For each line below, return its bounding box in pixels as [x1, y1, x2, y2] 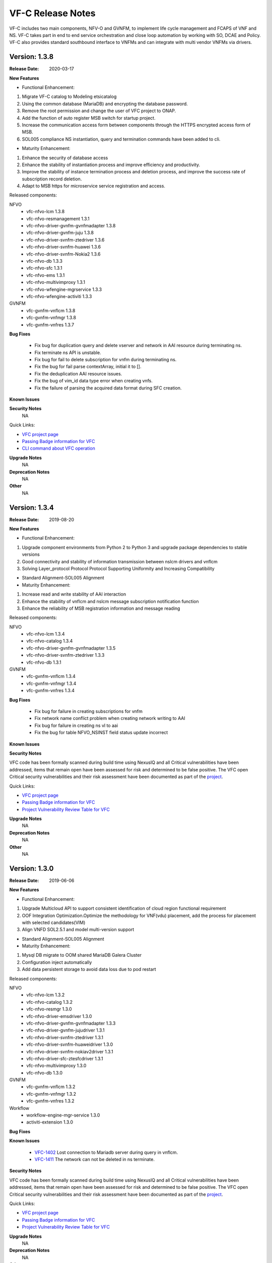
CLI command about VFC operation [22, 445, 96, 452]
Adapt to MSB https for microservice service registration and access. [22, 183, 166, 189]
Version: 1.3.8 [9, 53, 54, 61]
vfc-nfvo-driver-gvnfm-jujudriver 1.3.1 [26, 1027, 105, 1033]
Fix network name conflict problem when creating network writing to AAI [34, 715, 186, 721]
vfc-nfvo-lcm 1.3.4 [26, 631, 65, 637]
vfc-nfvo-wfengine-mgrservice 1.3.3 [26, 286, 102, 293]
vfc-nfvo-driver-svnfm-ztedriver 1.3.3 [26, 652, 105, 658]
